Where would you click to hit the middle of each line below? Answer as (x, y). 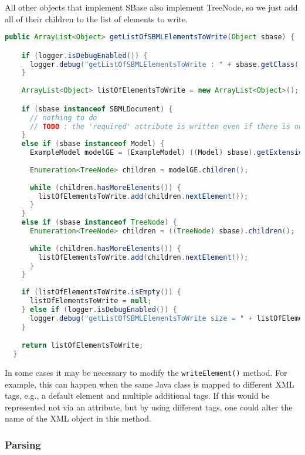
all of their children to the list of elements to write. (96, 18)
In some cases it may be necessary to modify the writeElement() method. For (146, 372)
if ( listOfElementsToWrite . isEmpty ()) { (101, 292)
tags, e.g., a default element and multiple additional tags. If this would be (137, 395)
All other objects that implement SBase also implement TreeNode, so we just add (151, 7)
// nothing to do (63, 118)
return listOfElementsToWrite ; (82, 346)
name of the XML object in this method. (78, 418)
